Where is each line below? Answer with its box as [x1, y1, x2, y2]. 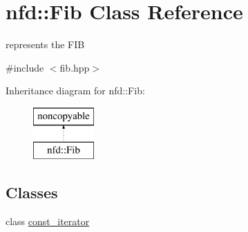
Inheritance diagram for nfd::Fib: [6, 83, 145, 98]
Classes [6, 182, 58, 203]
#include [6, 60, 44, 74]
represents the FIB [6, 37, 85, 52]
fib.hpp [59, 60, 90, 74]
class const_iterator [6, 214, 90, 229]
